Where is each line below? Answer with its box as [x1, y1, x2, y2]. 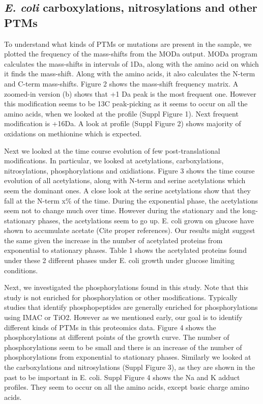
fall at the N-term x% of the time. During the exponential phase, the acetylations [4, 195, 258, 206]
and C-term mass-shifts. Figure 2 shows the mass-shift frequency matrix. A [4, 78, 239, 89]
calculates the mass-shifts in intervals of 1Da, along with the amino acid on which [4, 58, 259, 69]
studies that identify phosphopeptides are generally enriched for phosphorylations [4, 302, 258, 312]
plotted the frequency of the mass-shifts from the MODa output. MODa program [4, 48, 257, 59]
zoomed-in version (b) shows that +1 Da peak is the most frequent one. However [4, 88, 256, 99]
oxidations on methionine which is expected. [4, 128, 142, 138]
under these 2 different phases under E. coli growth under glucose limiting [4, 255, 235, 266]
